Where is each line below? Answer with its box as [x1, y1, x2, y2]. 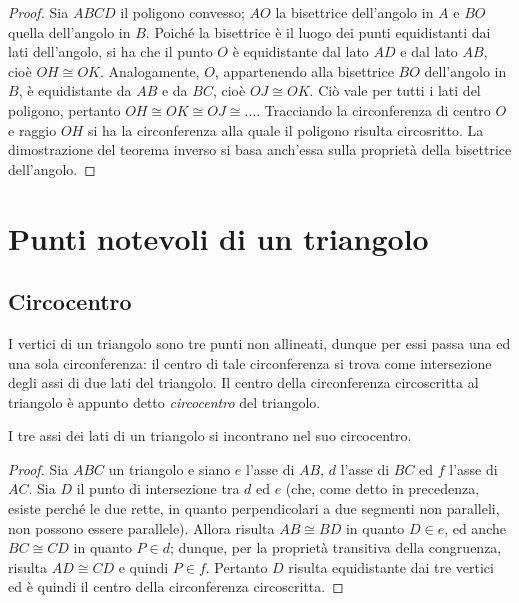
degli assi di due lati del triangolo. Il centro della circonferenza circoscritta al [8, 372, 479, 393]
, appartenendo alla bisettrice [214, 60, 394, 81]
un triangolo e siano [108, 458, 231, 479]
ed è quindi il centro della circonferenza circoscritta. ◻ [8, 576, 344, 597]
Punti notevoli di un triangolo [8, 217, 429, 258]
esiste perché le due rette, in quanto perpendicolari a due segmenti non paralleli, [8, 498, 500, 519]
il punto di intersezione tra [76, 478, 240, 499]
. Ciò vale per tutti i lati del [309, 80, 481, 101]
